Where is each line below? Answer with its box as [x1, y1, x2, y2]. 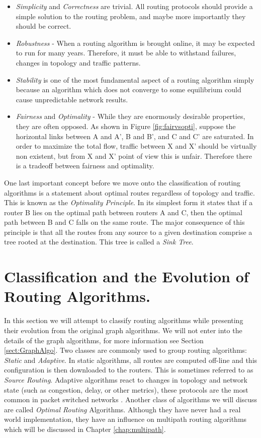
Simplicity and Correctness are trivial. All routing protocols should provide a [16, 1, 253, 11]
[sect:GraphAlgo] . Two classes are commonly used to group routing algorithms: [4, 345, 247, 355]
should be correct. [16, 21, 71, 31]
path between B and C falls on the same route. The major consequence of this [4, 217, 245, 227]
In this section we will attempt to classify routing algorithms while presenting [4, 315, 243, 326]
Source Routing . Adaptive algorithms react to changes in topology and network [4, 374, 247, 385]
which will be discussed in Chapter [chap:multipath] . [4, 423, 166, 434]
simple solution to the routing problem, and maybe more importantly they [16, 11, 246, 21]
